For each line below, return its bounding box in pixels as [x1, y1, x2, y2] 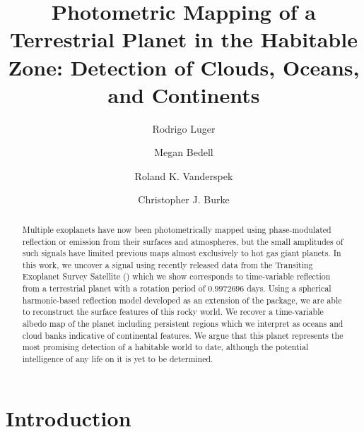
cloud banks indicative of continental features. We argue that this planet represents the [22, 329, 344, 341]
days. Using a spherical [247, 282, 331, 294]
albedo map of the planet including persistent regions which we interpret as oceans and [22, 318, 344, 330]
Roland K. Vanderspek [134, 168, 233, 183]
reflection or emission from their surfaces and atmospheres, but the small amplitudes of [22, 235, 344, 247]
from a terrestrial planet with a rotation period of [22, 282, 206, 294]
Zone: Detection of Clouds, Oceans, [8, 52, 360, 81]
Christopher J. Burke [138, 192, 230, 207]
